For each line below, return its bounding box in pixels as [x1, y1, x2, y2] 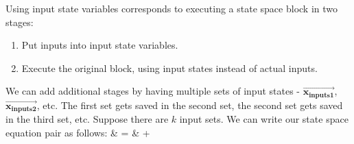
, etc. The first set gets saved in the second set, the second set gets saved [36, 97, 343, 112]
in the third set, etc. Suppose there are [5, 112, 169, 126]
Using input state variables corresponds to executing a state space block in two [5, 1, 338, 15]
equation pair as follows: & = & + [5, 125, 150, 139]
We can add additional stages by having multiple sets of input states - [5, 84, 300, 98]
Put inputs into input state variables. [21, 38, 178, 52]
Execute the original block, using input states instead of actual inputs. [21, 60, 318, 75]
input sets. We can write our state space [179, 112, 349, 126]
